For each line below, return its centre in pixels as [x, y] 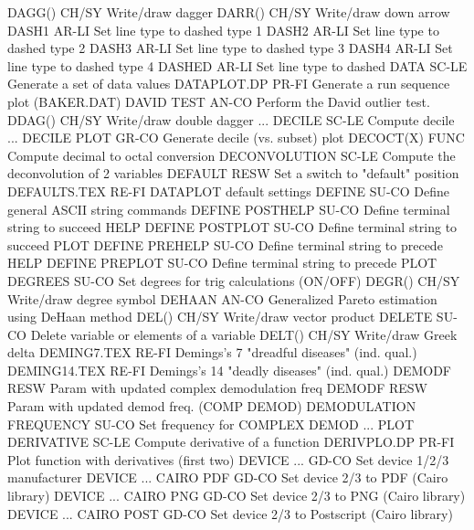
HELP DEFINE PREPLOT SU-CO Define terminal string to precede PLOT [222, 263]
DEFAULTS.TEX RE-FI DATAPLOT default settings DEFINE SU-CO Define [228, 191]
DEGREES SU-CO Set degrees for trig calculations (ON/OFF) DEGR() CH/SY [234, 280]
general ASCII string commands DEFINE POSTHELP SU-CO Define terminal [229, 209]
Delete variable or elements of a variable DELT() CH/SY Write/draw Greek [244, 334]
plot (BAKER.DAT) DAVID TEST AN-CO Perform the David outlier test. [219, 101]
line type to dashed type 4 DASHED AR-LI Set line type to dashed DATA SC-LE [237, 65]
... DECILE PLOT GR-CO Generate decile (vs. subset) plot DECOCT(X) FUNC [236, 138]
